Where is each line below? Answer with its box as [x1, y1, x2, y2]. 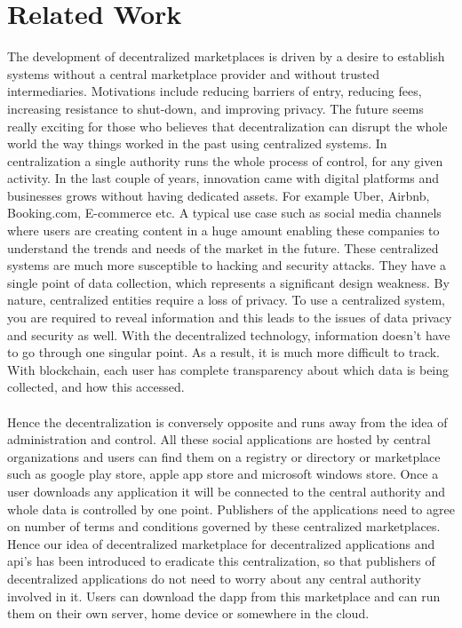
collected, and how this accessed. [7, 378, 185, 396]
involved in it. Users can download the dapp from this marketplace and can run [7, 586, 441, 605]
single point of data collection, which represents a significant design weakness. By [7, 273, 450, 291]
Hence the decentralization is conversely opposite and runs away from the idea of [7, 412, 448, 431]
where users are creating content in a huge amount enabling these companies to [7, 221, 440, 240]
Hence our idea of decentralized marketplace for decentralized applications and [7, 534, 435, 552]
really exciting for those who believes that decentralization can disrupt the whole [7, 116, 448, 135]
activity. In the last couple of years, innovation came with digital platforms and [7, 169, 440, 187]
